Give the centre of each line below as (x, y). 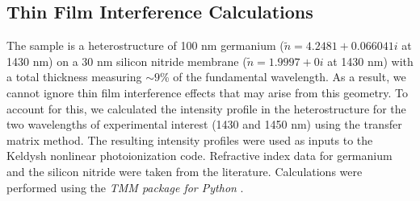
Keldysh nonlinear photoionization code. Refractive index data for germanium (199, 156)
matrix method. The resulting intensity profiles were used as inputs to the (190, 139)
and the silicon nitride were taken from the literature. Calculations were (185, 171)
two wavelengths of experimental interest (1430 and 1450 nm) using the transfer (204, 124)
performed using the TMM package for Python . (125, 187)
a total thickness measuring (74, 77)
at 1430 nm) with (370, 61)
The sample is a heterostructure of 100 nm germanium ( (145, 45)
